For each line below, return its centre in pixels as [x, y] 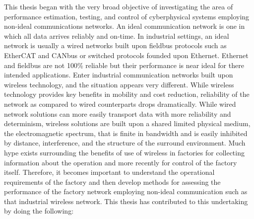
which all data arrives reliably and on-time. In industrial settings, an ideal [117, 36]
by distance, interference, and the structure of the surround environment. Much [125, 143]
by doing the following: [39, 211]
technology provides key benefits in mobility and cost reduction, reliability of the [127, 94]
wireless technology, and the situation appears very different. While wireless [119, 84]
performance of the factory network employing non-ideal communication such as [126, 191]
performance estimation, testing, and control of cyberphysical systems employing [127, 16]
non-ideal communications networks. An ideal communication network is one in [125, 26]
